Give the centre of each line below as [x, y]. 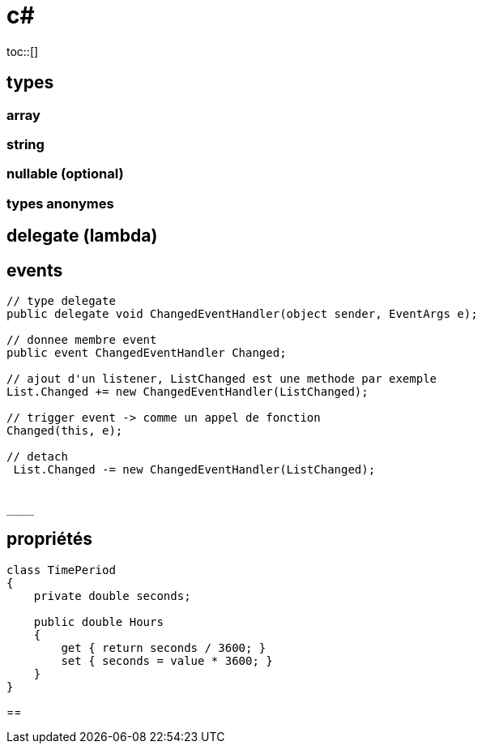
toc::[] [23, 51]
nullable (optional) [65, 174]
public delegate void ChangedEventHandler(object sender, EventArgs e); [242, 313]
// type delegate [61, 300]
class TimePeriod [61, 570]
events [35, 270]
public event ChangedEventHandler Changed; [147, 352]
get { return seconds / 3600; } [164, 647]
